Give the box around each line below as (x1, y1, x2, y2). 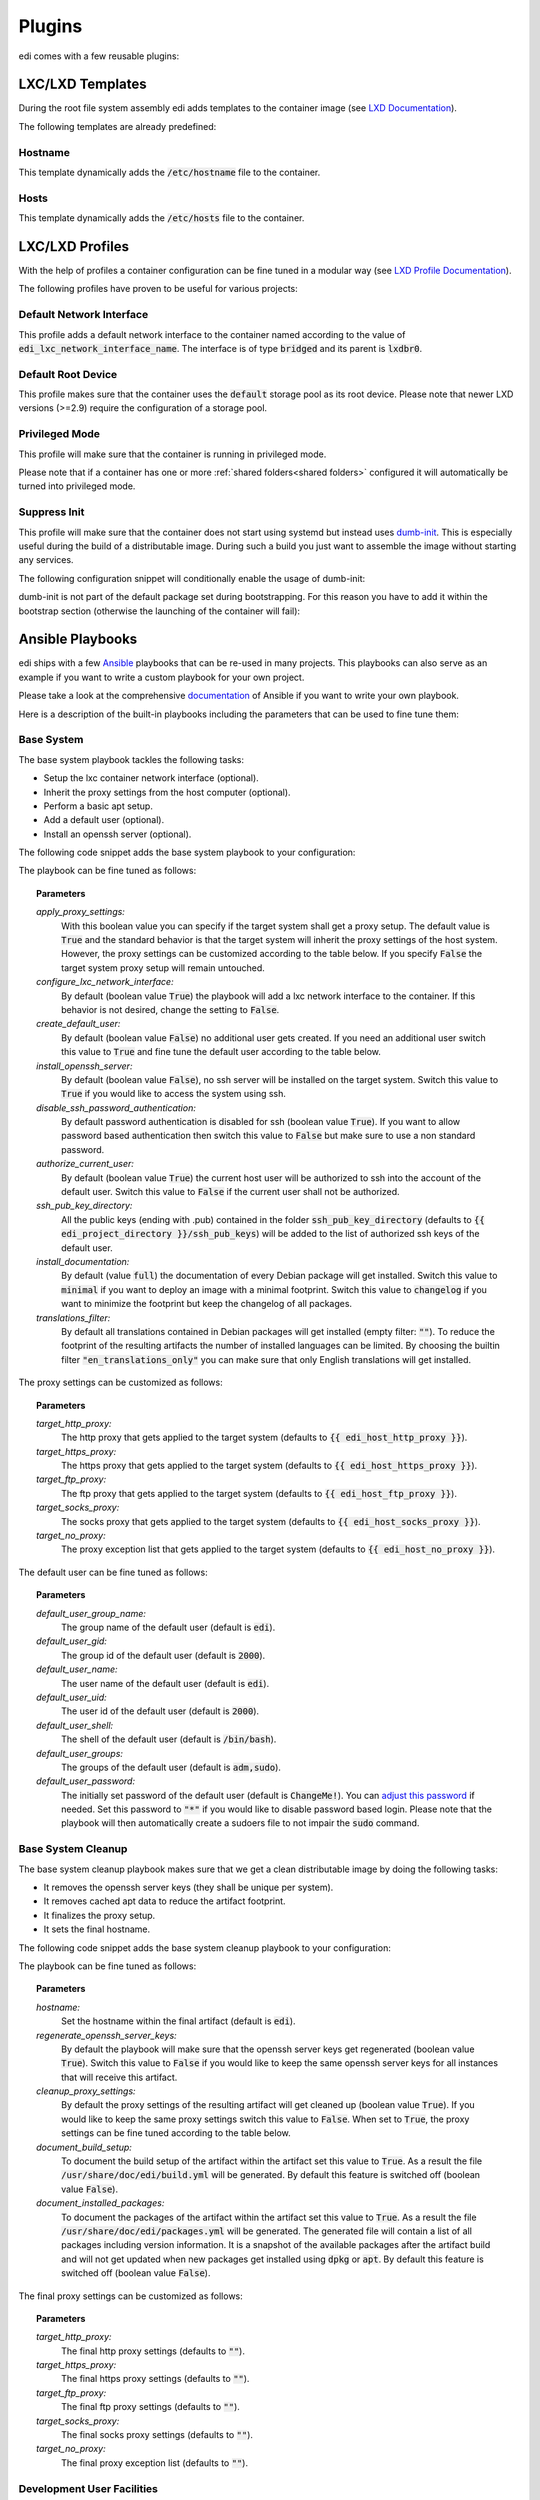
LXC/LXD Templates (18, 76, 147, 93)
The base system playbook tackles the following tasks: (18, 753, 245, 765)
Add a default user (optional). (43, 814, 165, 826)
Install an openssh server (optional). (43, 828, 192, 840)
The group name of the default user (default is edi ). (61, 1621, 276, 1633)
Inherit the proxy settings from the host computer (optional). (43, 786, 291, 798)
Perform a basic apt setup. (43, 800, 154, 812)
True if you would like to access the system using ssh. (61, 1088, 287, 1100)
